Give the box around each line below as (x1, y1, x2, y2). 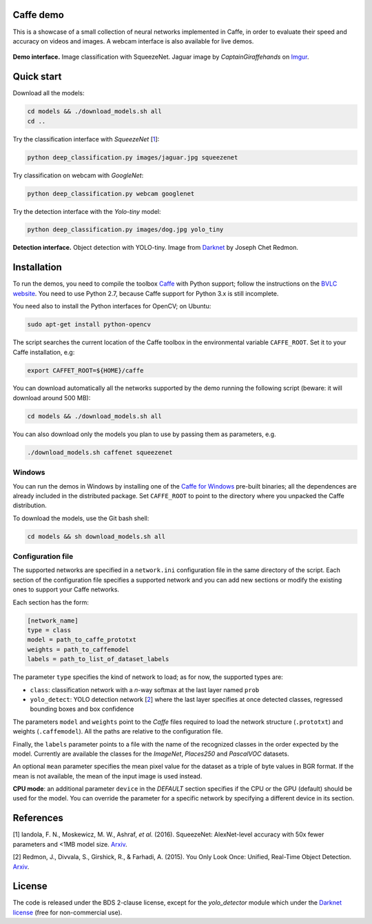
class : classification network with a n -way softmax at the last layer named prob (30, 685, 260, 694)
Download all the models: (12, 89, 85, 97)
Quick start (12, 71, 62, 83)
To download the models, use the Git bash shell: (12, 514, 149, 522)
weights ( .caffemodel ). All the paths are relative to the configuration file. (12, 727, 223, 736)
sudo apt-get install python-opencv (27, 321, 152, 328)
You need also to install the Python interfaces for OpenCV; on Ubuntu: (12, 302, 211, 311)
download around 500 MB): (12, 393, 91, 402)
